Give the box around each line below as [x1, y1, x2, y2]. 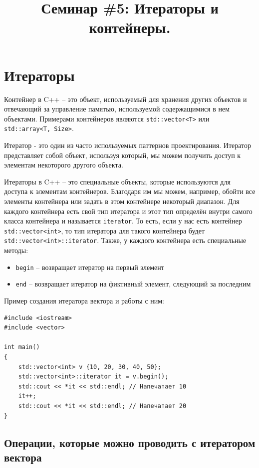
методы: [4, 245, 28, 255]
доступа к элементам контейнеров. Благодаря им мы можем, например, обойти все [4, 186, 256, 196]
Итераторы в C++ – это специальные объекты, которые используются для [4, 176, 231, 186]
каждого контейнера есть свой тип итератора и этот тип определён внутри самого [4, 205, 253, 216]
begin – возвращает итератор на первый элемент [15, 261, 164, 272]
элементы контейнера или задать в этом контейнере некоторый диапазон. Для [4, 195, 240, 206]
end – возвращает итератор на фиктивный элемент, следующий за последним [15, 278, 251, 289]
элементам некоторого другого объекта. [4, 159, 123, 170]
